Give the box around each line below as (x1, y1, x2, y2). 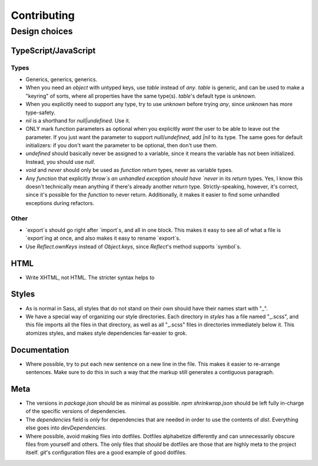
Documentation (11, 345, 69, 355)
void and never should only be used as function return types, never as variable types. (25, 167, 233, 174)
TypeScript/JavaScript (11, 45, 96, 55)
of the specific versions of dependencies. (25, 408, 127, 415)
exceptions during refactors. (25, 199, 94, 206)
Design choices (11, 26, 73, 37)
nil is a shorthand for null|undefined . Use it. (25, 117, 131, 124)
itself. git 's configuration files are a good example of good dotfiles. (25, 449, 187, 456)
